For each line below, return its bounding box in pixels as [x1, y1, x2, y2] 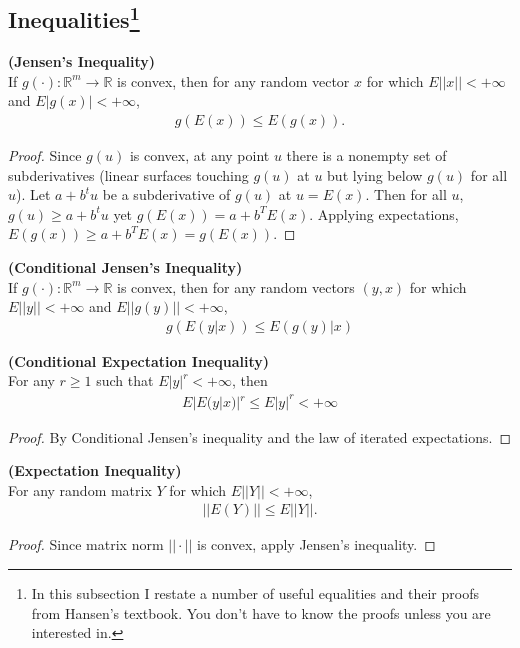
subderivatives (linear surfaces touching [8, 164, 249, 185]
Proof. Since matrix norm [8, 534, 164, 555]
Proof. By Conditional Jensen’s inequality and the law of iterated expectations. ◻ [8, 426, 512, 447]
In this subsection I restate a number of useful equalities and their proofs [31, 582, 479, 603]
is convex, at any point [129, 145, 270, 166]
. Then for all [365, 184, 447, 205]
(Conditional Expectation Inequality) [8, 350, 270, 371]
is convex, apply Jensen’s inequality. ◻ [197, 534, 436, 555]
